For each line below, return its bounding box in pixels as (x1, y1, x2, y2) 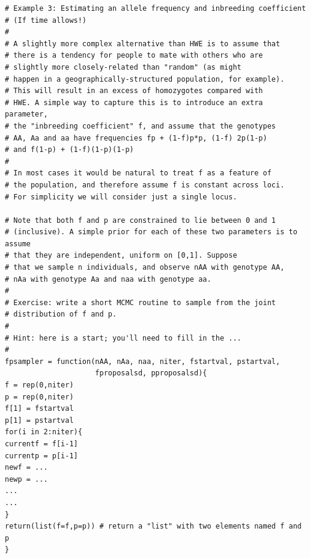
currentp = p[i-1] (5, 451, 78, 460)
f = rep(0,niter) (5, 381, 74, 389)
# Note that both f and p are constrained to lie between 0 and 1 (5, 216, 276, 225)
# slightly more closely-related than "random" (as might (5, 62, 242, 71)
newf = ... (5, 463, 48, 472)
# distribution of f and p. (5, 310, 117, 319)
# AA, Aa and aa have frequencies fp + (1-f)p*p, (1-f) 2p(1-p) (5, 133, 267, 142)
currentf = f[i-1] (5, 439, 78, 448)
